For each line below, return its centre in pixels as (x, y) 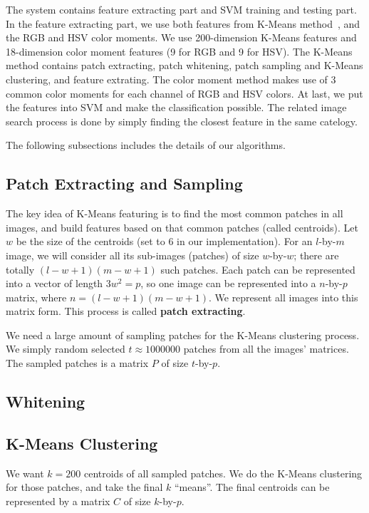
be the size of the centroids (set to (90, 241)
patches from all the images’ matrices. (266, 349)
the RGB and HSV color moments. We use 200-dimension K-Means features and (181, 37)
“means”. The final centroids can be (252, 487)
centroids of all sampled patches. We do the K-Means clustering (223, 473)
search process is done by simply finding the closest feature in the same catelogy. (182, 121)
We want (25, 473)
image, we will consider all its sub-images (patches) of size (132, 255)
